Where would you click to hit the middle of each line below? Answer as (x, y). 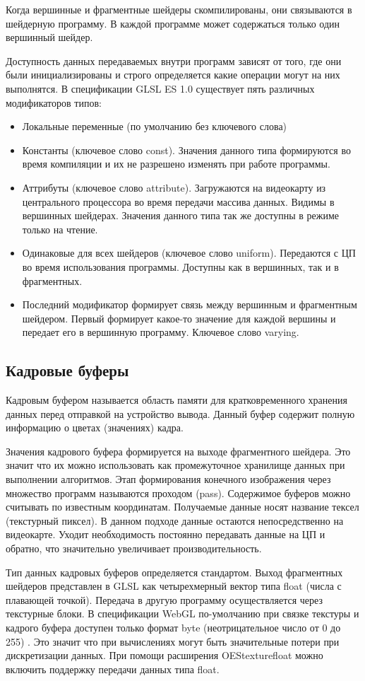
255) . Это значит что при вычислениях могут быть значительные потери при (173, 641)
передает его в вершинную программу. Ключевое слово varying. (161, 332)
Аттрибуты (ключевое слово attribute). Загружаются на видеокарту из (174, 187)
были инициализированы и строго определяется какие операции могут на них (173, 75)
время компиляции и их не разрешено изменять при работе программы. (176, 164)
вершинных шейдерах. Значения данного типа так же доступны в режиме (181, 215)
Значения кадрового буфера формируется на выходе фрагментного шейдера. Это (178, 451)
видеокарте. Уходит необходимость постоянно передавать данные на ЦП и (166, 534)
